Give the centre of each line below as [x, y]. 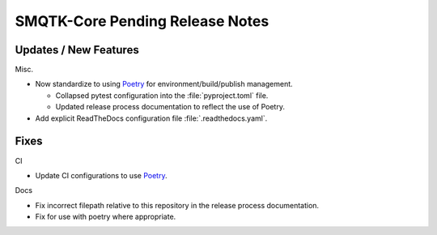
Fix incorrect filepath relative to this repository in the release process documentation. [177, 205]
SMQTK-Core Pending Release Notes [142, 21]
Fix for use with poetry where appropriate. [106, 217]
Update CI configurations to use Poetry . [101, 175]
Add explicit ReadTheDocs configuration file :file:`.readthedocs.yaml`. [151, 118]
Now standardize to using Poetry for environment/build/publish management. [164, 84]
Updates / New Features [77, 50]
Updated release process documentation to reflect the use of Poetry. [170, 107]
